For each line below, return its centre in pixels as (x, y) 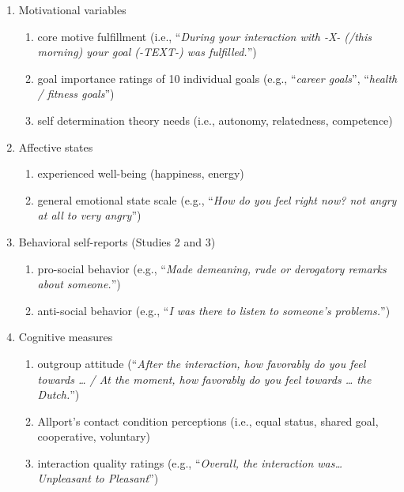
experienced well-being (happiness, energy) (141, 173)
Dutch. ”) (59, 394)
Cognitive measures (66, 337)
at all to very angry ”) (89, 215)
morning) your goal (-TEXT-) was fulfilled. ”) (147, 52)
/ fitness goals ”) (76, 94)
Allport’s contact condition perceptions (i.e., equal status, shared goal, (208, 421)
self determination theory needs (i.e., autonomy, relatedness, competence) (215, 120)
